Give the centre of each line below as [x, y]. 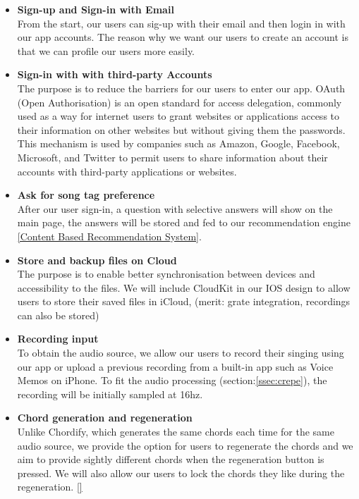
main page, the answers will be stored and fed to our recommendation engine [184, 222]
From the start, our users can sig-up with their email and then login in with [181, 23]
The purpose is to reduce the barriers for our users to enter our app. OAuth [181, 88]
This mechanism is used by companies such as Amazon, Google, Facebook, [178, 143]
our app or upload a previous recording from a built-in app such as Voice [175, 366]
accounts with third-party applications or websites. [127, 171]
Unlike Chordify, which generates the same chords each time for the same [176, 432]
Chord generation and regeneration [105, 418]
